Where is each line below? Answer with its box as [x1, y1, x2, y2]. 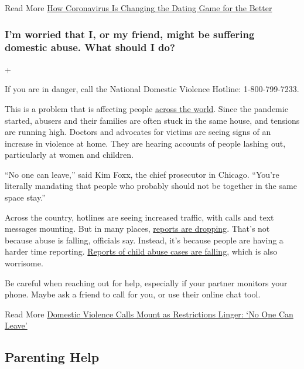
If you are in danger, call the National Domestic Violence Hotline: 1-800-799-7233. [5, 83, 299, 95]
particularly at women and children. [5, 148, 134, 161]
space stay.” [5, 191, 46, 204]
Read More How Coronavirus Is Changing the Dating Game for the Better [5, 2, 272, 13]
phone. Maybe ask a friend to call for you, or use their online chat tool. [5, 288, 261, 300]
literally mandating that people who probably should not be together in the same [5, 180, 297, 192]
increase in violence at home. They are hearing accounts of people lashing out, [5, 137, 286, 149]
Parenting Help [5, 348, 100, 366]
